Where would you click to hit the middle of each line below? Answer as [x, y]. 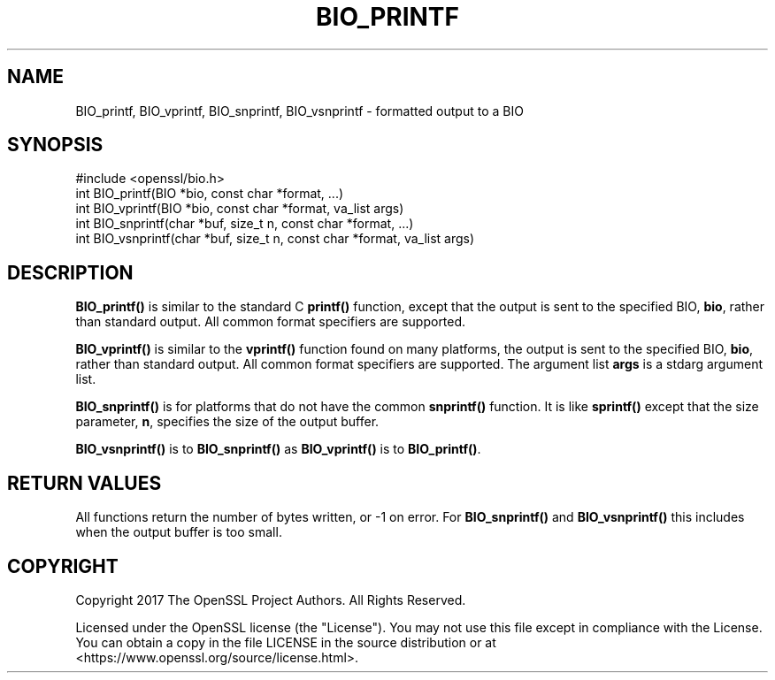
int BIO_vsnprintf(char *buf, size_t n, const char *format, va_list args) [275, 239]
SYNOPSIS [55, 145]
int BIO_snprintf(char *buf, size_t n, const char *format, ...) [245, 224]
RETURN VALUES [84, 483]
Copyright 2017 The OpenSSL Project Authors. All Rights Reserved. [271, 600]
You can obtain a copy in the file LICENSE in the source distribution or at [286, 642]
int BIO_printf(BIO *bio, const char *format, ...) [210, 194]
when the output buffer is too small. [179, 532]
